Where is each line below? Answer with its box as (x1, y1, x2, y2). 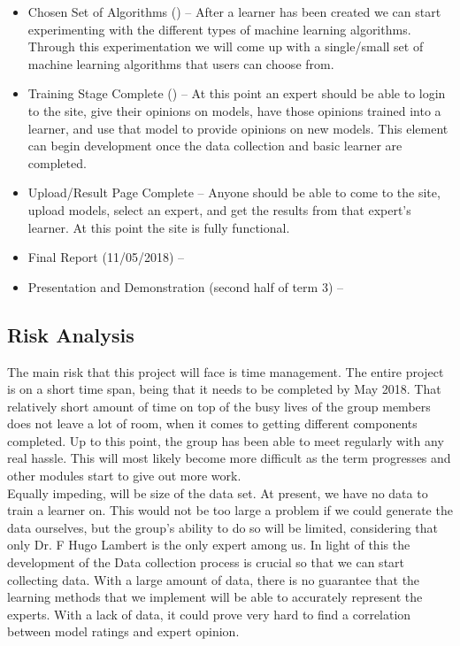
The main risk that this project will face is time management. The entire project (7, 362, 444, 381)
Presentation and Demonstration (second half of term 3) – (27, 277, 343, 296)
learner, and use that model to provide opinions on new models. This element (27, 119, 448, 137)
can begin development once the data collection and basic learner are (27, 136, 402, 155)
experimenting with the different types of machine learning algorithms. (27, 19, 411, 38)
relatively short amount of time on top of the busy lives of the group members (7, 396, 431, 415)
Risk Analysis (7, 320, 134, 348)
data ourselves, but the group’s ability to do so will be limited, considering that (7, 518, 439, 536)
